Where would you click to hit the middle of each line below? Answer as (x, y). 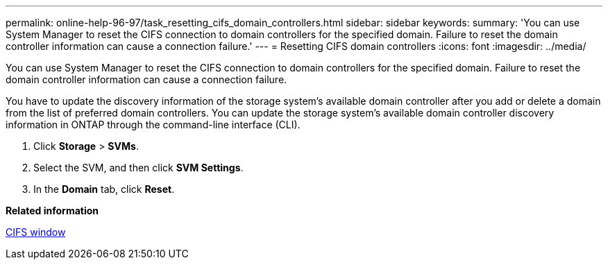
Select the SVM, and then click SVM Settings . (138, 168)
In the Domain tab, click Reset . (104, 189)
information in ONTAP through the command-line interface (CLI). (153, 125)
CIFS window (36, 232)
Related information (52, 211)
